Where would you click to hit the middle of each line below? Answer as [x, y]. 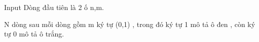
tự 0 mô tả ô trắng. [34, 34]
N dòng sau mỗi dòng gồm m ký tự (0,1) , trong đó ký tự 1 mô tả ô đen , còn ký [130, 24]
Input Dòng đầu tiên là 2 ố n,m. [54, 7]
